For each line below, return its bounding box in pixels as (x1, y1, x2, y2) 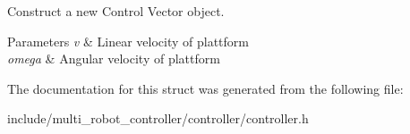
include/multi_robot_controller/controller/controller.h (7, 109, 309, 128)
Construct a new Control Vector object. (7, 2, 225, 20)
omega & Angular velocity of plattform (7, 49, 220, 68)
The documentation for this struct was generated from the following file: (7, 79, 404, 97)
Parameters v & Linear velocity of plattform (7, 31, 249, 50)
